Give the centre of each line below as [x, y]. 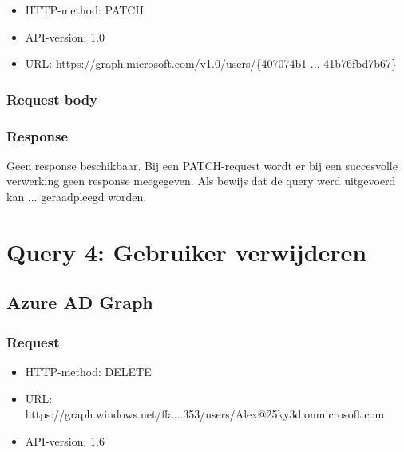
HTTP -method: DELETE [88, 371]
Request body [52, 99]
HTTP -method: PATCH [84, 10]
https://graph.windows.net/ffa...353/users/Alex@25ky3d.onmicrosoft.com [205, 414]
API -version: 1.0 [65, 36]
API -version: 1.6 [65, 440]
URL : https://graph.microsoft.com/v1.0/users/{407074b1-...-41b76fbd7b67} [211, 63]
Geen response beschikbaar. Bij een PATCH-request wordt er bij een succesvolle [202, 165]
